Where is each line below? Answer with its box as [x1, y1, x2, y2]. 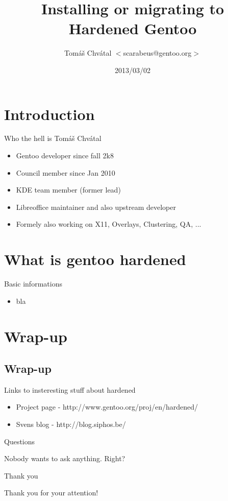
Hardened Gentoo [68, 18, 197, 39]
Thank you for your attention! [4, 487, 98, 498]
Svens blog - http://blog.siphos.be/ [16, 419, 126, 430]
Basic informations [4, 278, 62, 289]
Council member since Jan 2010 [16, 167, 115, 178]
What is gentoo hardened [4, 249, 186, 270]
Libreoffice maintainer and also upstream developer [16, 201, 176, 212]
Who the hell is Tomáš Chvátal [4, 133, 102, 144]
